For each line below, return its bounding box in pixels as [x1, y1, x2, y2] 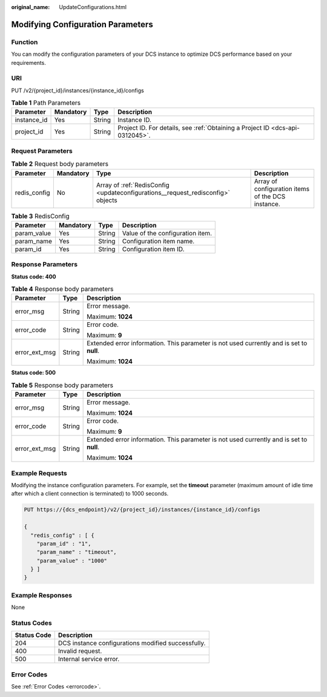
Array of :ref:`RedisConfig [96, 181, 170, 189]
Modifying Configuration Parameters [11, 19, 154, 30]
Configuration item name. [122, 237, 195, 245]
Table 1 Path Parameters [11, 99, 81, 107]
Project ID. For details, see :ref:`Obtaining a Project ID [117, 124, 269, 132]
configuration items [254, 184, 310, 193]
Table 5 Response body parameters [11, 381, 113, 389]
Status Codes [11, 619, 52, 627]
